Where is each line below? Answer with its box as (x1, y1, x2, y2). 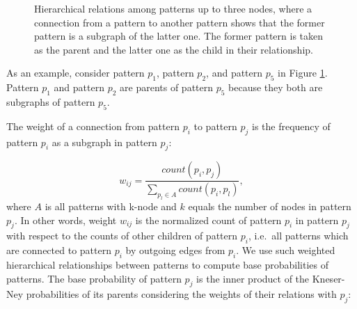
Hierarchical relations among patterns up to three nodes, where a (34, 1, 312, 15)
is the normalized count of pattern (135, 212, 282, 227)
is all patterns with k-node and (45, 198, 177, 213)
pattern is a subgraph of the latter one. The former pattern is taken (34, 29, 324, 43)
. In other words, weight (14, 212, 117, 227)
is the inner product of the (196, 271, 310, 285)
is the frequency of (251, 118, 331, 133)
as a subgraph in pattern (51, 134, 157, 149)
